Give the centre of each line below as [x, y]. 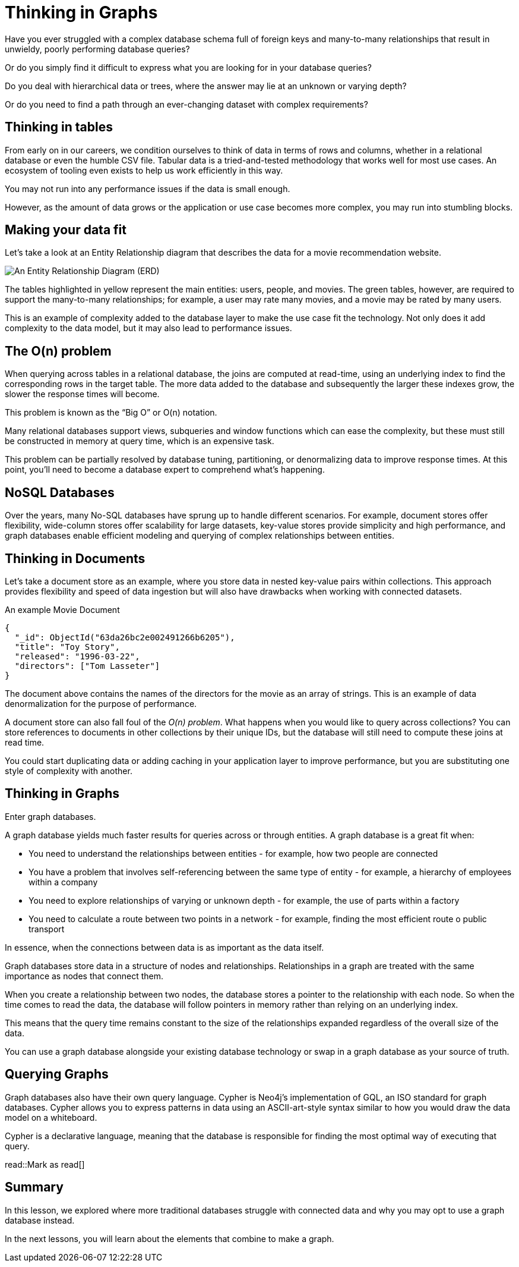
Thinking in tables [59, 127]
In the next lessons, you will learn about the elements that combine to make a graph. [170, 1238]
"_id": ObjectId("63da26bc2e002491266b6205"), [125, 637]
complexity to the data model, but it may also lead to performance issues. [148, 328]
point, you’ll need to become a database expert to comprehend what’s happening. [165, 470]
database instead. [40, 1220]
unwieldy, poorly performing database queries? [97, 49]
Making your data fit [66, 230]
